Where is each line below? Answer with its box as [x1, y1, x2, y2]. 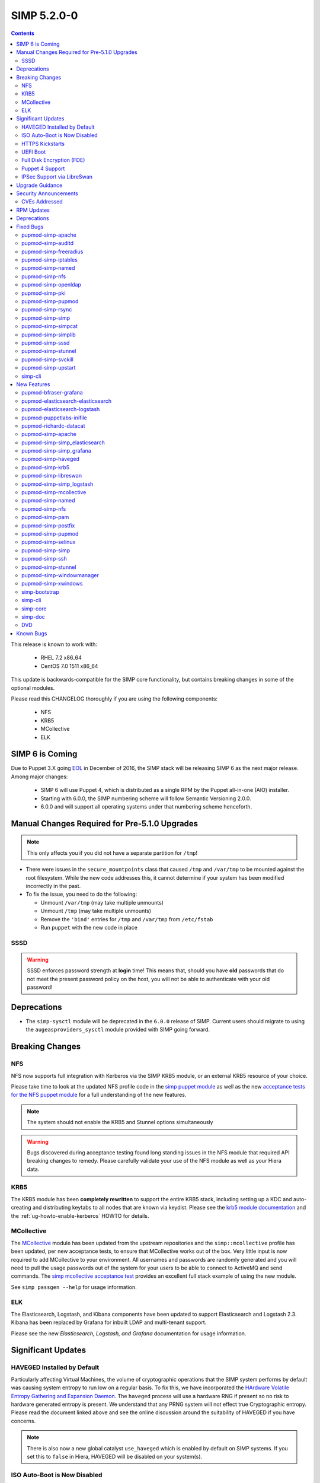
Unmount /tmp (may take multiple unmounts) [40, 908, 151, 915]
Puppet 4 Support [21, 165, 65, 172]
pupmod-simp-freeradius [21, 248, 84, 255]
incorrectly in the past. [25, 883, 81, 890]
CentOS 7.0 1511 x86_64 [40, 662, 98, 670]
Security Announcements [16, 190, 78, 197]
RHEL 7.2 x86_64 [40, 654, 82, 661]
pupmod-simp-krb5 [21, 463, 70, 471]
